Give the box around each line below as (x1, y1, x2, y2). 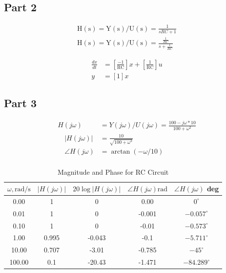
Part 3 (4, 95, 37, 111)
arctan (111, 148, 130, 156)
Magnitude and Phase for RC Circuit (58, 166, 169, 177)
